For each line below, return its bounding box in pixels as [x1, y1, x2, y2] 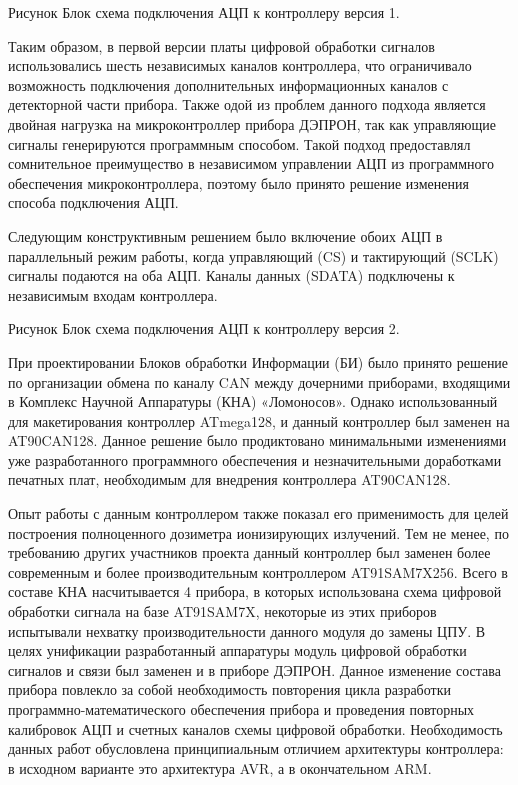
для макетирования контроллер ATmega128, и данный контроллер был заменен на [8, 410, 510, 431]
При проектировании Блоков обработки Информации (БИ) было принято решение [8, 351, 509, 372]
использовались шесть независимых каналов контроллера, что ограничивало [8, 55, 472, 76]
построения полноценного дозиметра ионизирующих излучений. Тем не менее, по [8, 522, 509, 543]
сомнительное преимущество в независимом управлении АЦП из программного [8, 153, 494, 174]
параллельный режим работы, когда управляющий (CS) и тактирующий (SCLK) [8, 245, 499, 266]
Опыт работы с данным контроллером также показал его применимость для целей [8, 503, 509, 524]
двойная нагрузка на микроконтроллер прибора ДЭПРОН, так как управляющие [8, 113, 496, 134]
